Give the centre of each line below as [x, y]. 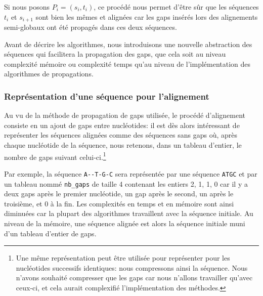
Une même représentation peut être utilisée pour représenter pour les [123, 258]
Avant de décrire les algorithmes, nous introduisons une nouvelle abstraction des [128, 44]
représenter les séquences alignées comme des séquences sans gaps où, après [121, 135]
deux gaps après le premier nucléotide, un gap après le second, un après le [119, 194]
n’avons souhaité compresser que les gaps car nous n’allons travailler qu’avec [134, 278]
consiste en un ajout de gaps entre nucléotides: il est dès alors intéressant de [122, 125]
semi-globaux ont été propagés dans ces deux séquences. [91, 27]
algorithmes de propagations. [49, 74]
